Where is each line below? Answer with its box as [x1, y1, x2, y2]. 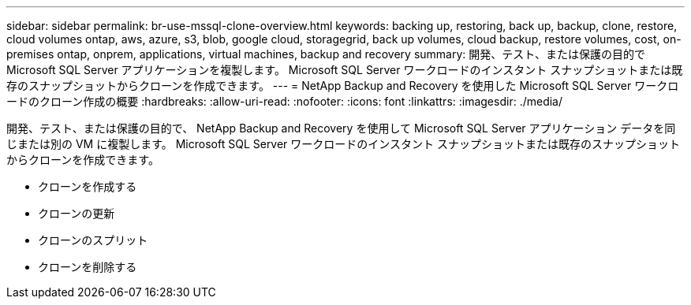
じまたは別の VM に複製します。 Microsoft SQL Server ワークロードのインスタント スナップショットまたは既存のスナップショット [6, 137, 680, 151]
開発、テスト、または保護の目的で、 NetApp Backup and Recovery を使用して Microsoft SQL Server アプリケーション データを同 [6, 121, 676, 135]
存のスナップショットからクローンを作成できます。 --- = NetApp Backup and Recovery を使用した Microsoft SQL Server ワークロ [6, 79, 679, 92]
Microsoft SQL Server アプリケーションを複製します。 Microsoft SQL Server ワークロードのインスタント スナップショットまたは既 [6, 63, 683, 76]
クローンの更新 [38, 206, 115, 220]
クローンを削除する [38, 260, 137, 273]
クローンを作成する [38, 180, 137, 193]
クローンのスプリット [38, 233, 148, 247]
